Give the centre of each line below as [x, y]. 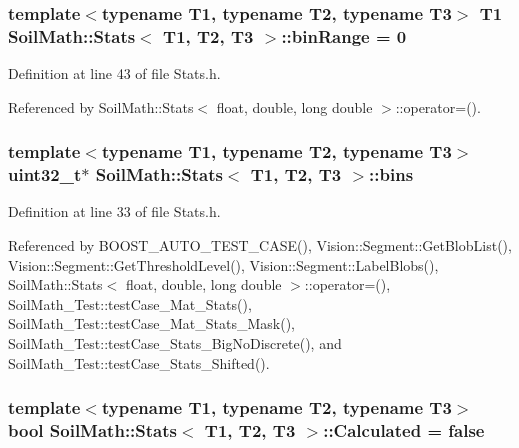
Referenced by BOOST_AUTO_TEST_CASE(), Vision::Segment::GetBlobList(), [260, 245]
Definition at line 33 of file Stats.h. [114, 211]
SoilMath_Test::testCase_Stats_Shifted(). [139, 362]
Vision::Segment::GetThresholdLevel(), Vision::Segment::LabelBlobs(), [223, 264]
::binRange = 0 [344, 35]
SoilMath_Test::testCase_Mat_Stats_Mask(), [152, 323]
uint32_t [45, 174]
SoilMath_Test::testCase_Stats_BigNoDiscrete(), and [175, 343]
